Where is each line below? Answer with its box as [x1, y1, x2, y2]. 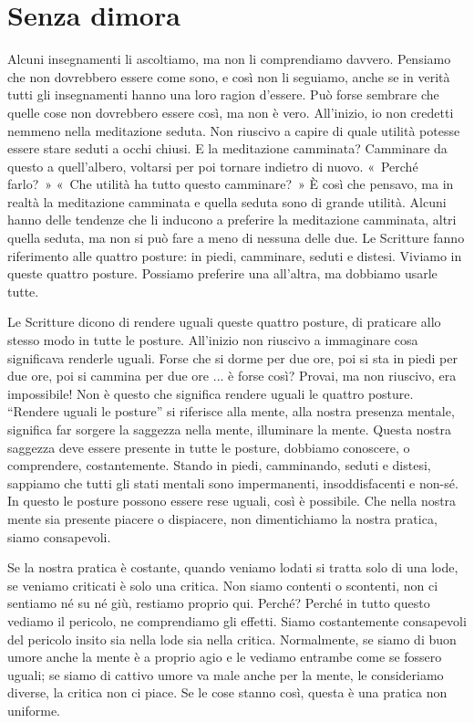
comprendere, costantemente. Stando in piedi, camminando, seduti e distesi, [7, 456, 431, 475]
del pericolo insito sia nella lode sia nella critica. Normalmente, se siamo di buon [7, 629, 457, 648]
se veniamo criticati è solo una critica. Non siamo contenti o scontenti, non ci [7, 575, 438, 594]
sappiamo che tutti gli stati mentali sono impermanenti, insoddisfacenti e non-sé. [7, 473, 459, 492]
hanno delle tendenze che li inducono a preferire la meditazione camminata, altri [7, 210, 457, 229]
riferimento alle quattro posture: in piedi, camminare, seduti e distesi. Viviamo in [7, 246, 462, 265]
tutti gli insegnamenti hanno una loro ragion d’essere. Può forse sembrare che [7, 85, 439, 104]
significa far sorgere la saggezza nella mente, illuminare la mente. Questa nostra [7, 420, 452, 438]
